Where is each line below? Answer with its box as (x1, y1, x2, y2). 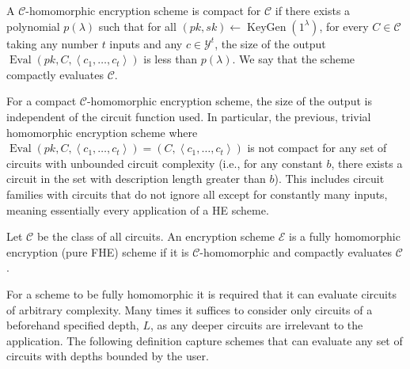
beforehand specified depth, (6, 317, 139, 333)
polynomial (6, 17, 60, 34)
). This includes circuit (274, 170, 385, 187)
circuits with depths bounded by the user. (6, 348, 209, 364)
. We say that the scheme (232, 51, 355, 67)
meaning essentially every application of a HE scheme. (6, 201, 269, 218)
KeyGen (247, 21, 287, 33)
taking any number (6, 35, 98, 51)
